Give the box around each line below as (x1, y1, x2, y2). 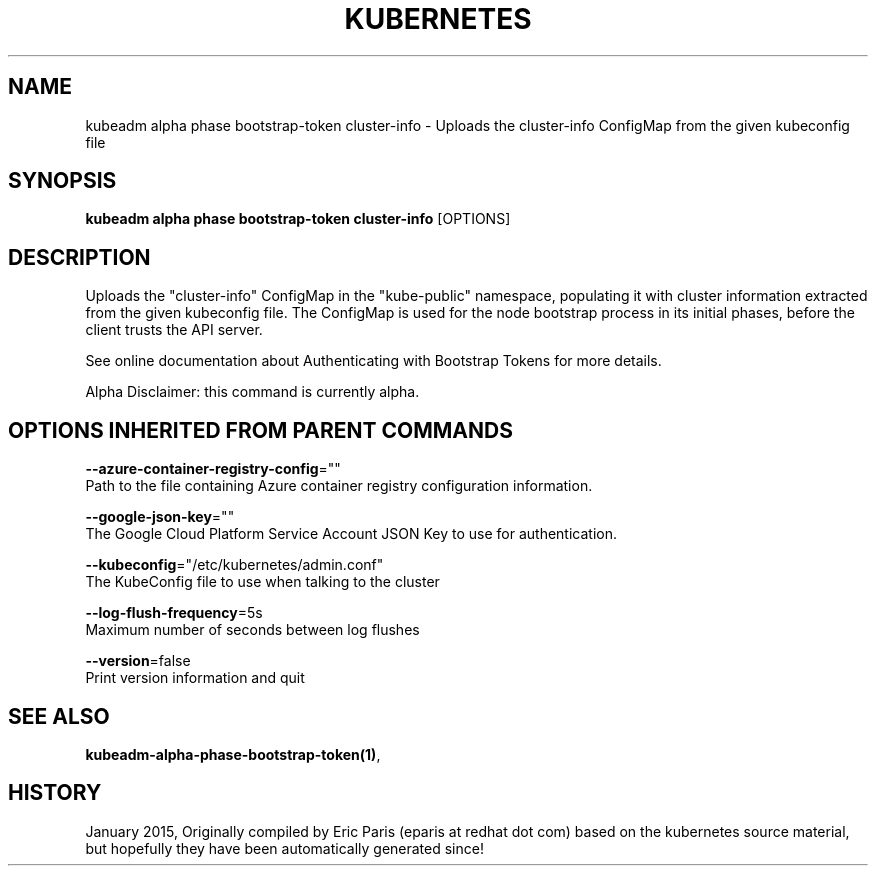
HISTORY (8, 780, 102, 806)
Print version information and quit (85, 669, 305, 687)
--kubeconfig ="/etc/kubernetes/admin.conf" (85, 556, 384, 574)
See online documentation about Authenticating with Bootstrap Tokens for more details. (85, 352, 662, 370)
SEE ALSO (8, 703, 110, 729)
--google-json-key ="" (85, 508, 235, 526)
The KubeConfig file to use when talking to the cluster (85, 573, 440, 591)
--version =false (85, 652, 191, 670)
